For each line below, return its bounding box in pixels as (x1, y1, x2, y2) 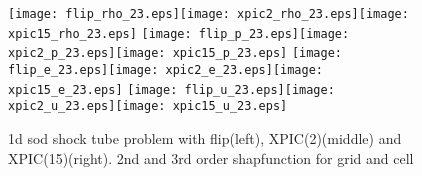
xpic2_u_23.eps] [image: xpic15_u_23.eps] (8, 99, 288, 114)
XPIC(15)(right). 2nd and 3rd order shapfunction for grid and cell (8, 147, 414, 168)
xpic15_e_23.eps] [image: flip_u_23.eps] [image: (8, 82, 335, 97)
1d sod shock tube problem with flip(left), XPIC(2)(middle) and (8, 127, 402, 148)
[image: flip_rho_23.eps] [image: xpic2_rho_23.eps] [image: (8, 7, 409, 21)
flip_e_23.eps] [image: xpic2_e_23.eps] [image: (8, 62, 324, 77)
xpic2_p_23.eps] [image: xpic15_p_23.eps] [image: (8, 46, 342, 61)
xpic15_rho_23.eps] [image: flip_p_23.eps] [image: (8, 26, 350, 41)
